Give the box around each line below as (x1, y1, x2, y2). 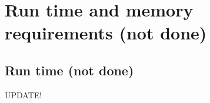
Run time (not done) (5, 61, 134, 79)
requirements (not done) (5, 21, 207, 45)
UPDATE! (5, 88, 42, 101)
